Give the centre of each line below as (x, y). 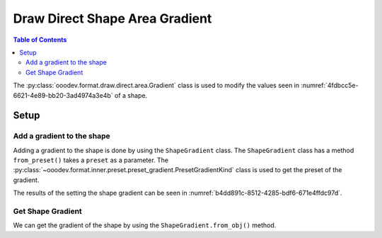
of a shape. (131, 95)
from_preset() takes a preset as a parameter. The (91, 160)
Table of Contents (40, 40)
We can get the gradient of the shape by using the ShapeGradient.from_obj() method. (145, 225)
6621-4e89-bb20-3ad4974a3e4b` (63, 95)
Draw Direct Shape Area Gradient (112, 18)
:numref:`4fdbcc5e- (330, 86)
